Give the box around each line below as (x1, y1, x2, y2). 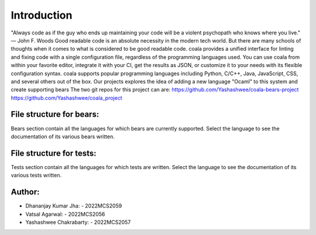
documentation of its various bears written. (11, 133, 115, 140)
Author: (11, 187, 40, 197)
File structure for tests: (11, 148, 97, 158)
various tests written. (11, 172, 61, 179)
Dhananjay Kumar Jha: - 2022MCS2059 (25, 202, 122, 209)
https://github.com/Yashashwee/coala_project (11, 94, 122, 101)
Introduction (11, 9, 73, 22)
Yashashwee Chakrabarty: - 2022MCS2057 (25, 219, 131, 226)
